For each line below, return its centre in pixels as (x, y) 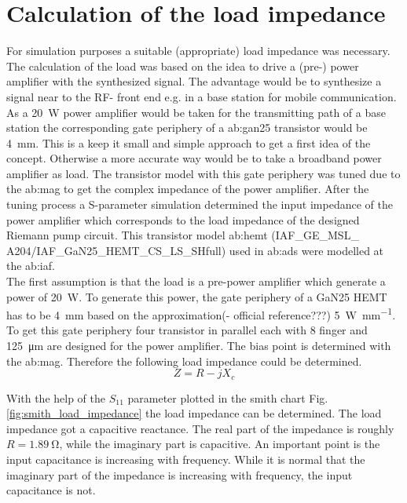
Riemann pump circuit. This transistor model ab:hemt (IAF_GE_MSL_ (183, 235)
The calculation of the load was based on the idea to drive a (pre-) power (183, 66)
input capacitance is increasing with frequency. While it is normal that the (186, 459)
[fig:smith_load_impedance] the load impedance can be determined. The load (194, 413)
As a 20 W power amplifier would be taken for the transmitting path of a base (196, 112)
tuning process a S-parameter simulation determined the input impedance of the (200, 204)
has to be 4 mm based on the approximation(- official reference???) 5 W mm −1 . (201, 313)
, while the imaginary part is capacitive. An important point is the (220, 444)
